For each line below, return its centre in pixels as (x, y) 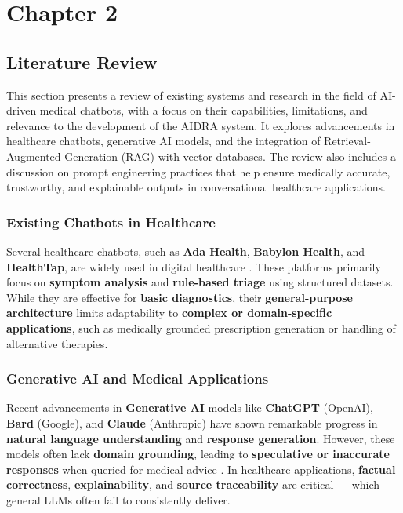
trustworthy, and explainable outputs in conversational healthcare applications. (196, 187)
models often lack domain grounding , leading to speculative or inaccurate (198, 454)
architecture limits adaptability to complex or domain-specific (169, 313)
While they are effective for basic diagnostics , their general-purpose (180, 297)
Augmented (34, 156)
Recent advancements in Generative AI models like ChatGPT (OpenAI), (190, 407)
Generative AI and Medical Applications (138, 378)
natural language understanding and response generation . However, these (201, 438)
